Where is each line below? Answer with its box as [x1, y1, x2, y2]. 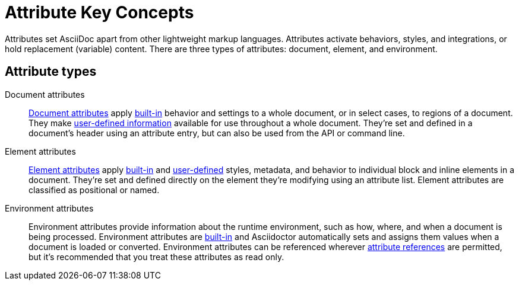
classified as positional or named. [29, 184, 160, 195]
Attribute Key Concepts [5, 2, 194, 23]
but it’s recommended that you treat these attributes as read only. [29, 251, 284, 262]
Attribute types [5, 64, 97, 79]
